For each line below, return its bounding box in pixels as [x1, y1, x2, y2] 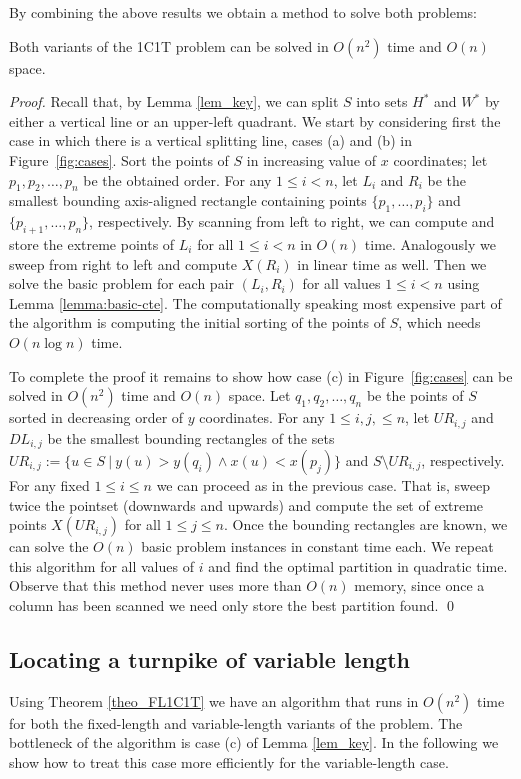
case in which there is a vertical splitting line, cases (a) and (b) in [9, 130, 412, 151]
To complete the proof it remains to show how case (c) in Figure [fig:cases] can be [9, 365, 513, 386]
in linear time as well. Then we [297, 253, 487, 274]
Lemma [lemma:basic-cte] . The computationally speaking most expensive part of [9, 292, 502, 313]
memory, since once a [354, 575, 485, 596]
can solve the [9, 536, 89, 557]
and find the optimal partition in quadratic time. [208, 555, 508, 576]
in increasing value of [246, 149, 377, 170]
